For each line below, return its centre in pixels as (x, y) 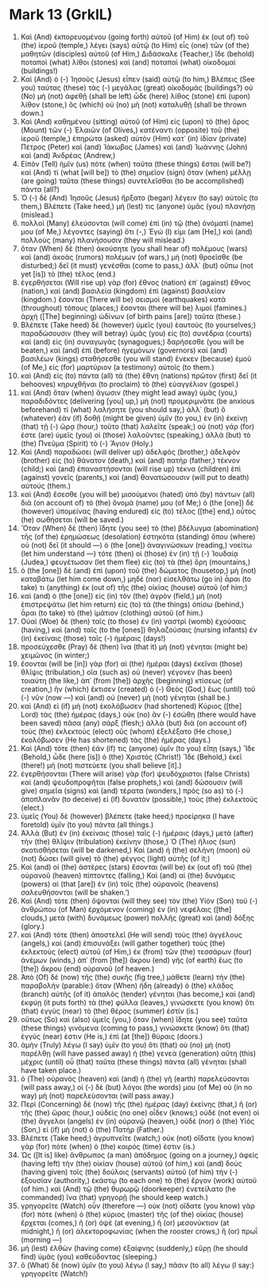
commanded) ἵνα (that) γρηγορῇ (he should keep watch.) (114, 1197)
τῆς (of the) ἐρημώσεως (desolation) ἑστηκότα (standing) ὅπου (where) (138, 537)
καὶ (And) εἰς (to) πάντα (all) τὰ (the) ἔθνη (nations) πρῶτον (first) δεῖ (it (139, 376)
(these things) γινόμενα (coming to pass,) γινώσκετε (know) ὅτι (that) (135, 1028)
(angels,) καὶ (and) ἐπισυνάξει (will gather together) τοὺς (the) (123, 943)
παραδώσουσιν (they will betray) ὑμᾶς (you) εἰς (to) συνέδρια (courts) (136, 333)
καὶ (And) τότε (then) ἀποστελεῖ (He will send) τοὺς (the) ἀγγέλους (132, 934)
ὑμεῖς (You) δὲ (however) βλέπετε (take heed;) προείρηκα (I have (128, 816)
